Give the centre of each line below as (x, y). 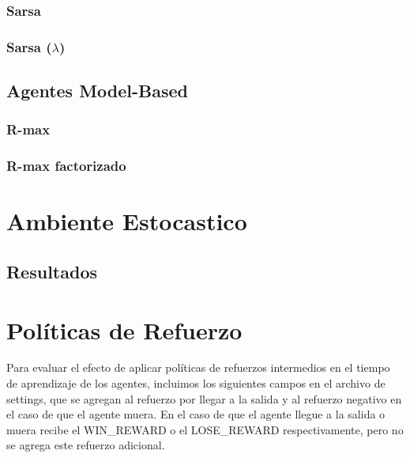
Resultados (52, 271)
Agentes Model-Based (98, 91)
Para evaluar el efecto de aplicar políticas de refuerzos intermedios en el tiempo (198, 367)
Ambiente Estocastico (127, 221)
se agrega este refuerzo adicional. (86, 445)
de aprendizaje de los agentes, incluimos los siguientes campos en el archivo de (196, 383)
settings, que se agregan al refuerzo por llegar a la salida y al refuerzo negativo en (204, 398)
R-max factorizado (66, 166)
